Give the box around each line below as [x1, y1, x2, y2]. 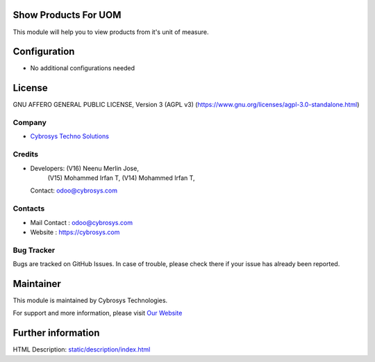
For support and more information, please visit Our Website [12, 309, 183, 318]
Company [12, 118, 47, 128]
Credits [12, 149, 38, 159]
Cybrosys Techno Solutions [30, 132, 109, 140]
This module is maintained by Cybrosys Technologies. [12, 296, 168, 304]
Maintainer [12, 278, 62, 290]
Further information [12, 327, 100, 339]
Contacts [12, 204, 45, 213]
